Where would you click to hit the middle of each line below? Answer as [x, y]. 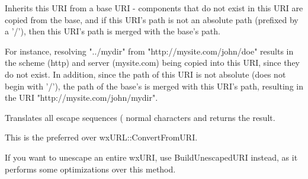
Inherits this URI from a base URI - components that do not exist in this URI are [154, 8]
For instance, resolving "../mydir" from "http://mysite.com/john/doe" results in [149, 51]
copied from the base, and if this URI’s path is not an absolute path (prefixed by [152, 19]
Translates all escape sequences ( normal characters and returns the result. [140, 117]
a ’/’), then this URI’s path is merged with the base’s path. [113, 31]
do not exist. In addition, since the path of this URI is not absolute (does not [145, 74]
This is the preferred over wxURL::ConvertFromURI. [101, 137]
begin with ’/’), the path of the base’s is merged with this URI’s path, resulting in [154, 86]
